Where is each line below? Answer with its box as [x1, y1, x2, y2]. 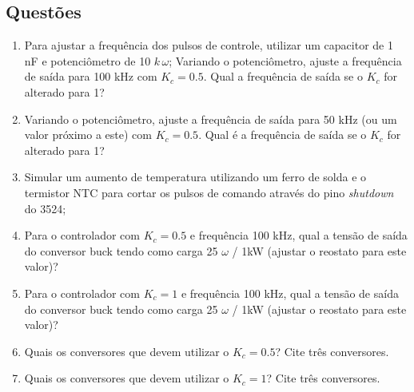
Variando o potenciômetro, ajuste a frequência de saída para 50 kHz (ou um [24, 110, 397, 127]
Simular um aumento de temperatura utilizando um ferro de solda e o [24, 168, 367, 185]
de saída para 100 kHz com [24, 68, 157, 85]
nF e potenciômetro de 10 [24, 52, 151, 69]
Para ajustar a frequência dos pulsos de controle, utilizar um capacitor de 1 [24, 37, 393, 53]
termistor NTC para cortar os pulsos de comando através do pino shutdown [24, 184, 394, 200]
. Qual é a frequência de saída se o [198, 126, 367, 143]
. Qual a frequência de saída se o [203, 68, 363, 85]
